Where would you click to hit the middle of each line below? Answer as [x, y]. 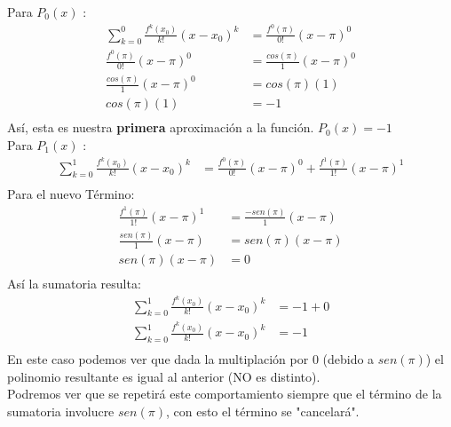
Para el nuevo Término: [71, 194]
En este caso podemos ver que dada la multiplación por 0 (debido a [191, 359]
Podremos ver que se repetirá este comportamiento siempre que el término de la [225, 394]
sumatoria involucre [61, 411]
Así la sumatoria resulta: [74, 283]
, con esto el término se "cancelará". [262, 411]
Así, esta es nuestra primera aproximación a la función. [161, 127]
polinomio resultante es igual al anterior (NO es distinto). [164, 376]
